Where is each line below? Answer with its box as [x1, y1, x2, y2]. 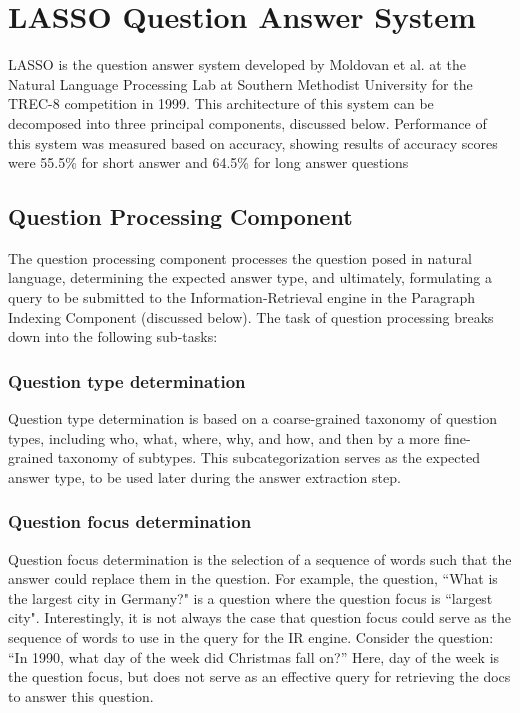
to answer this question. [8, 685, 154, 706]
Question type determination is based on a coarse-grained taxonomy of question [8, 408, 497, 429]
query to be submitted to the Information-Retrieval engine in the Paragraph [8, 287, 475, 308]
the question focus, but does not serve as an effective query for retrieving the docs [8, 666, 511, 687]
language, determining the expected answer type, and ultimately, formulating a [8, 267, 493, 288]
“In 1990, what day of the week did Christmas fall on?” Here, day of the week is [8, 646, 500, 667]
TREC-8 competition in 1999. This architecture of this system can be [8, 93, 434, 114]
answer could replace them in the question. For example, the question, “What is [8, 568, 498, 589]
